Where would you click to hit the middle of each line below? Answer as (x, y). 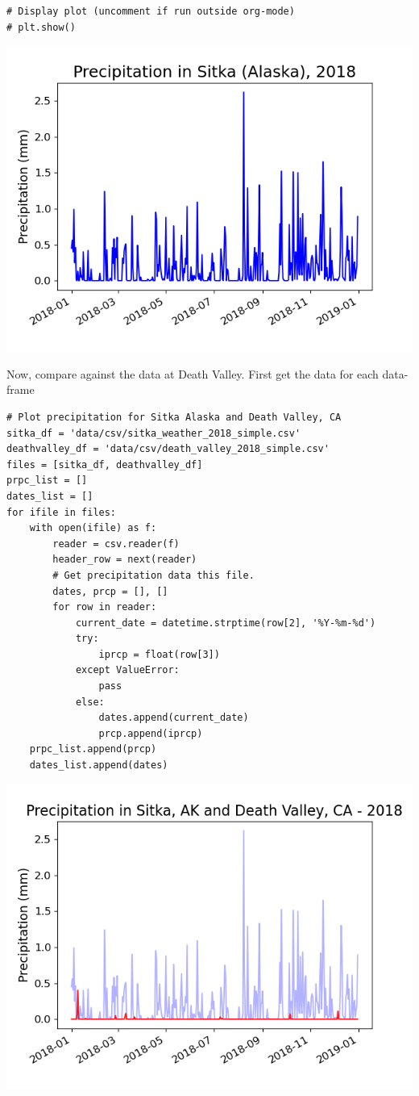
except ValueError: (127, 670)
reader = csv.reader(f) (116, 544)
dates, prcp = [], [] (110, 591)
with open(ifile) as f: (93, 528)
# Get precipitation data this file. (153, 575)
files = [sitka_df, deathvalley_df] (105, 464)
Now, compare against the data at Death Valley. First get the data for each (193, 373)
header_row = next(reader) (125, 560)
